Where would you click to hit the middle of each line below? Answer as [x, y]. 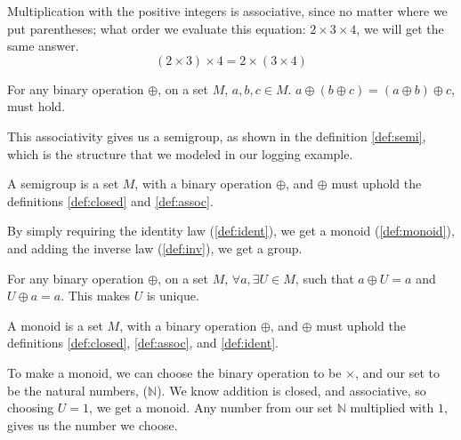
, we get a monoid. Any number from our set [211, 408]
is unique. [173, 296]
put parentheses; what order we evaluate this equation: [157, 28]
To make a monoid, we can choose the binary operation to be [174, 372]
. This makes [96, 296]
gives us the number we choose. [93, 424]
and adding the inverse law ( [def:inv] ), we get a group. [155, 248]
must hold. [36, 106]
